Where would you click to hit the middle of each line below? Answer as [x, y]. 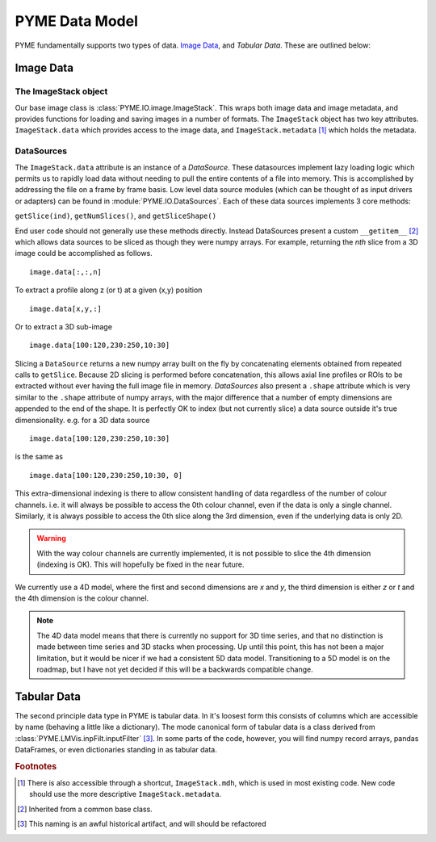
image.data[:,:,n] [66, 272]
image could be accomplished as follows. [84, 253]
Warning [51, 538]
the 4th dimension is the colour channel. [82, 598]
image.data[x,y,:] [66, 308]
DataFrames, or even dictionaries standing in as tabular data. [116, 749]
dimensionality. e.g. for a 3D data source [82, 420]
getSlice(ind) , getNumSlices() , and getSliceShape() [116, 216]
